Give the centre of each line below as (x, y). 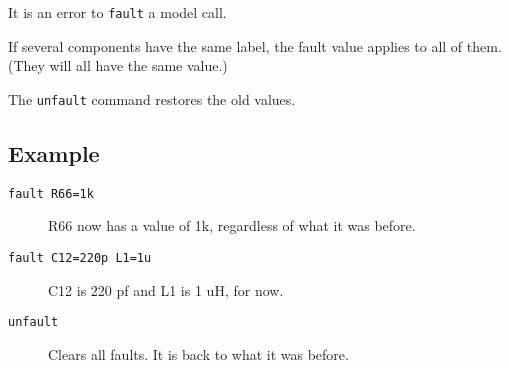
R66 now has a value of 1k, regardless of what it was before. (232, 225)
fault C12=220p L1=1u (80, 257)
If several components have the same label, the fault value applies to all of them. (255, 45)
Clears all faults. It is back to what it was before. (198, 353)
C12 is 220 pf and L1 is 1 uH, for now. (166, 289)
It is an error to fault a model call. (117, 12)
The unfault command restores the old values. (152, 98)
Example (54, 152)
